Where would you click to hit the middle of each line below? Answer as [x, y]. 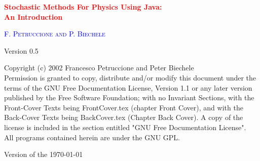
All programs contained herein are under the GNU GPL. [92, 137]
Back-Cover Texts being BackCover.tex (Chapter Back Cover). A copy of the [124, 117]
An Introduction [33, 16]
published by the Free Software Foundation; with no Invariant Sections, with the [129, 97]
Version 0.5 [21, 50]
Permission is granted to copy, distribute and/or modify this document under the [130, 77]
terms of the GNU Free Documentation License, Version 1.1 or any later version [128, 87]
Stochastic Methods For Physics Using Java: [83, 7]
